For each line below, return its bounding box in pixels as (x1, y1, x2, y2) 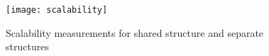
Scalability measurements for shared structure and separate (6, 25, 264, 40)
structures (6, 39, 49, 54)
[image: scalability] (6, 5, 108, 15)
